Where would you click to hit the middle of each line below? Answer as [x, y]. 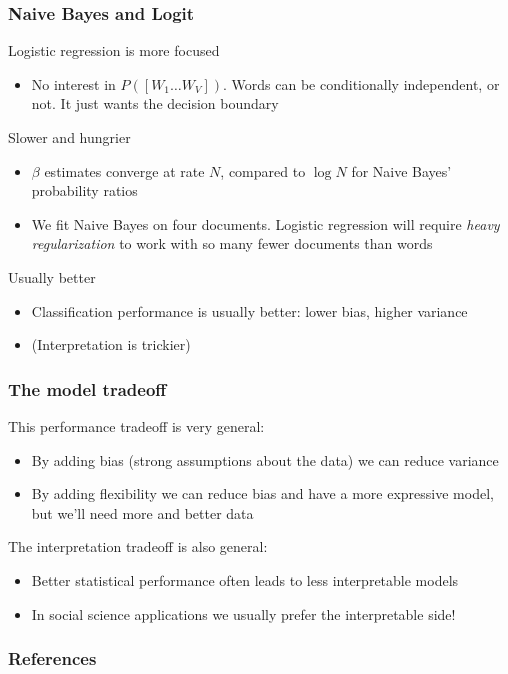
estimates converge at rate [124, 170]
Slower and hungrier [69, 137]
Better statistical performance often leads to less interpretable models [245, 579]
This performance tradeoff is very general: [136, 425]
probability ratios [84, 190]
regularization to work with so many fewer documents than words [232, 243]
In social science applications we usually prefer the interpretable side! [243, 613]
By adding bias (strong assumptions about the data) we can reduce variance [265, 459]
